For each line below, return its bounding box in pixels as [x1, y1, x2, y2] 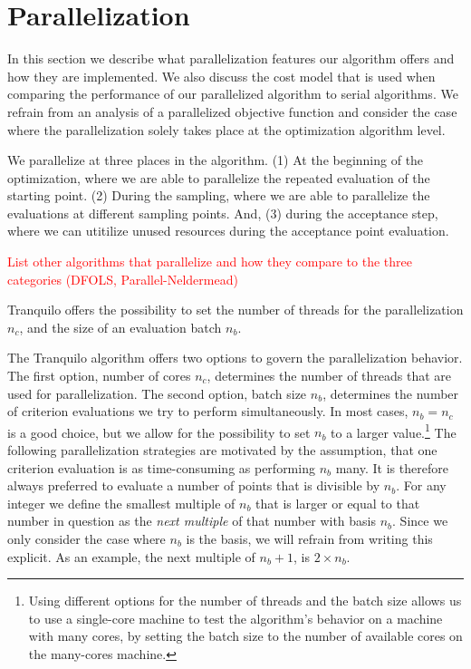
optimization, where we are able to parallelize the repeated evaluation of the [7, 168, 430, 187]
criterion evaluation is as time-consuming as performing [7, 458, 315, 477]
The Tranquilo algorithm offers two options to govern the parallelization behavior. [7, 348, 463, 367]
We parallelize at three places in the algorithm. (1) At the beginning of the [7, 150, 424, 170]
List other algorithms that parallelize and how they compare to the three [7, 252, 412, 271]
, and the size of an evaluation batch [19, 317, 222, 336]
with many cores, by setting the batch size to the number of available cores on [28, 626, 463, 645]
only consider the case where [7, 529, 166, 548]
